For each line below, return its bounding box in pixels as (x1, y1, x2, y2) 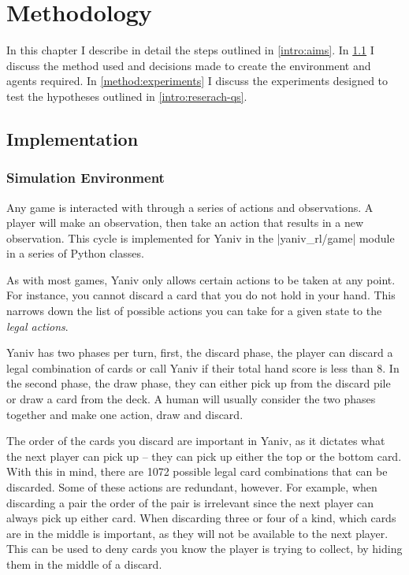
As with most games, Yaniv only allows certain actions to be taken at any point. (6, 271, 396, 287)
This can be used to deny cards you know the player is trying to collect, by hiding (6, 540, 403, 557)
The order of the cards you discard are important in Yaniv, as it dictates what (6, 432, 385, 449)
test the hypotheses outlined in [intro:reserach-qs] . (6, 87, 247, 104)
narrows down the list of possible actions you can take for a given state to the (6, 302, 382, 319)
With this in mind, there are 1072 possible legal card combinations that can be (6, 463, 388, 480)
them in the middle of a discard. (6, 555, 162, 572)
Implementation (6, 126, 139, 150)
